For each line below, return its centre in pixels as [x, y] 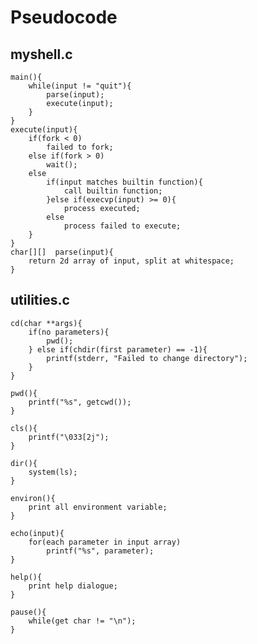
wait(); [62, 165]
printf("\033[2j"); [69, 437]
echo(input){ [37, 533]
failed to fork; [80, 147]
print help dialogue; [73, 586]
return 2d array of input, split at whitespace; [131, 261]
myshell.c [41, 54]
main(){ [26, 77]
